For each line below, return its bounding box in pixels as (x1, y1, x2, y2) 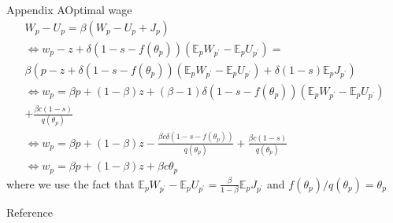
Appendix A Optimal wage (6, 2, 132, 17)
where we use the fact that (6, 175, 135, 192)
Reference (6, 203, 53, 220)
